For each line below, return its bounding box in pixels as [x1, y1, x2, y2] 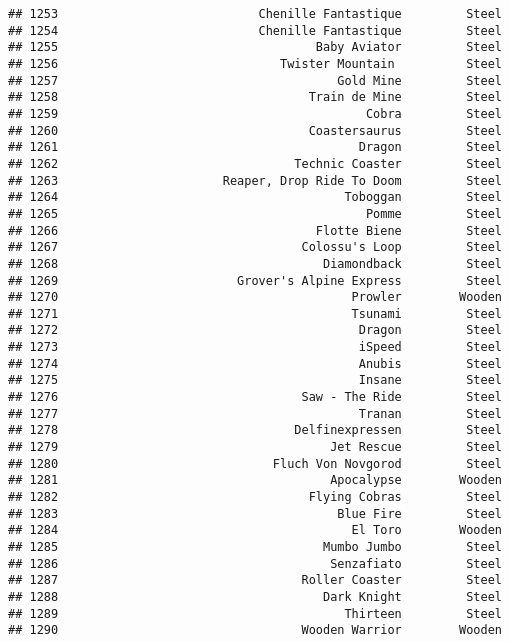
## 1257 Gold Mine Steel [8, 73, 502, 88]
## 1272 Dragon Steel [8, 323, 502, 338]
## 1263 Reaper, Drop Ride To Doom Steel [8, 173, 502, 188]
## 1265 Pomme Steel [8, 206, 502, 221]
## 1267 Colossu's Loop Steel [8, 240, 502, 255]
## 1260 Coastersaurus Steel [8, 123, 502, 138]
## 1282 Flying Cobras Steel [8, 490, 502, 505]
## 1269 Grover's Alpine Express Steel [8, 273, 502, 288]
